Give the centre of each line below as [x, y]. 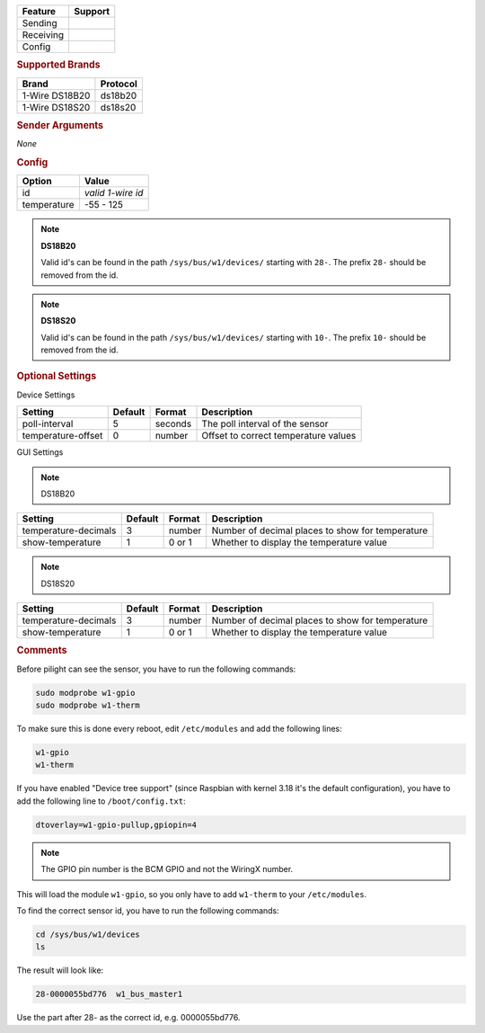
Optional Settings [57, 376]
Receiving [43, 35]
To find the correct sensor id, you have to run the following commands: [148, 911]
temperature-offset [62, 436]
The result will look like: [60, 970]
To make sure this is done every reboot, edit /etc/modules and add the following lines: [180, 729]
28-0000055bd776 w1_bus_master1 [109, 994]
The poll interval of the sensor [265, 424]
